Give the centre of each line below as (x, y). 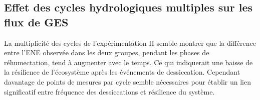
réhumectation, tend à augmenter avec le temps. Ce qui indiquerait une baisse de (128, 62)
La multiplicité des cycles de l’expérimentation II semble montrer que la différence (130, 43)
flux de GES (36, 22)
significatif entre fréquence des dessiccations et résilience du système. (109, 91)
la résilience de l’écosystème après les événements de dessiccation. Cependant (122, 72)
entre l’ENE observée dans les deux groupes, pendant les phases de (107, 52)
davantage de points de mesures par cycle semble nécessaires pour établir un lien (128, 81)
